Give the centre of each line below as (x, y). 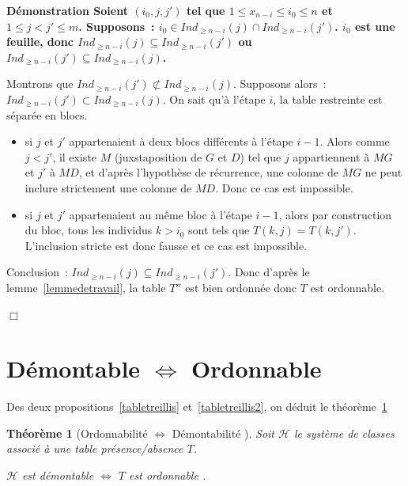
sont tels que (219, 230)
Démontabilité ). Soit (223, 433)
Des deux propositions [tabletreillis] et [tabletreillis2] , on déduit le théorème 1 (197, 406)
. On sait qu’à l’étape (214, 99)
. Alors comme (355, 141)
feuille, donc (40, 42)
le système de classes (344, 433)
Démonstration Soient (67, 10)
